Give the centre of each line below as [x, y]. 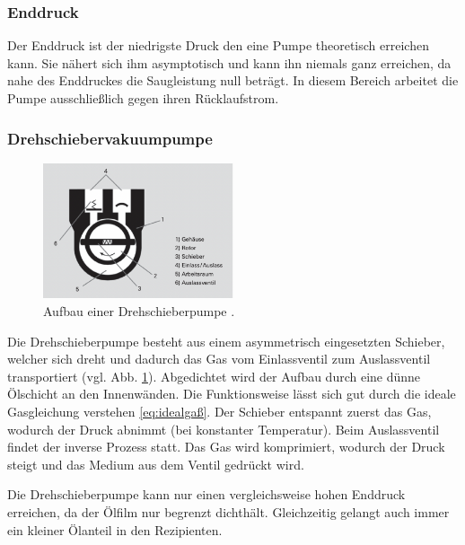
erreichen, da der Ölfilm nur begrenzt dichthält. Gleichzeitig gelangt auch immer [228, 511]
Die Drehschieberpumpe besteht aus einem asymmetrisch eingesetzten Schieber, [226, 341]
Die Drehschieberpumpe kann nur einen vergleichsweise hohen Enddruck [206, 494]
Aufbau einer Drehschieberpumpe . [139, 311]
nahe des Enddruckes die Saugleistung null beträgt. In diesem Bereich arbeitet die [233, 80]
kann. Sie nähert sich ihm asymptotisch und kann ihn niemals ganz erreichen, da [229, 62]
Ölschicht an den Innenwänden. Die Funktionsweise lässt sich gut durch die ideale [232, 394]
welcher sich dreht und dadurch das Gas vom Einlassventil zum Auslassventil [219, 359]
